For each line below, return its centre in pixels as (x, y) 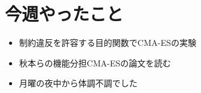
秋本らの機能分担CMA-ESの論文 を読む (95, 63)
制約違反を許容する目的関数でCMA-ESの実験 (108, 43)
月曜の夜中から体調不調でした (78, 83)
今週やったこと (64, 14)
